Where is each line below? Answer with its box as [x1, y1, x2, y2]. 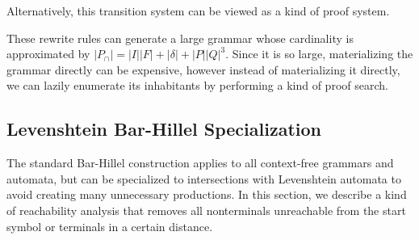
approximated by [6, 45, 90, 62]
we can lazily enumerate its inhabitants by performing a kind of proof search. [6, 77, 388, 94]
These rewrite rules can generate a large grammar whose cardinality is [6, 29, 354, 46]
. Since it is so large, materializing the [225, 45, 413, 62]
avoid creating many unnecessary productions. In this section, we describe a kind [6, 186, 407, 203]
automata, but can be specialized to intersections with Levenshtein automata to [6, 170, 401, 187]
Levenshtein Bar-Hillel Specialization [6, 116, 321, 141]
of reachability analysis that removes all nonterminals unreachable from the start [6, 201, 406, 218]
